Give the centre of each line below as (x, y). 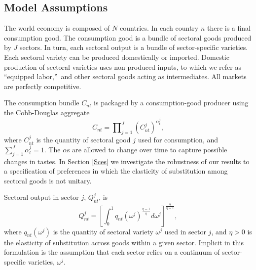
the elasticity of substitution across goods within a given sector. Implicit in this (124, 242)
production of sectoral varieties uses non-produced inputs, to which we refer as (123, 67)
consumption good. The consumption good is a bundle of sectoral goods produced (128, 37)
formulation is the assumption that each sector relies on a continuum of (112, 252)
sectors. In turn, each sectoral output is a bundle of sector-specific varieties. (134, 47)
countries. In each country (159, 28)
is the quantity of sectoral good (83, 140)
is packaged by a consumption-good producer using (171, 103)
